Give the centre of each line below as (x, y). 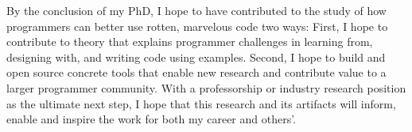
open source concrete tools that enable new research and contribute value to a (196, 72)
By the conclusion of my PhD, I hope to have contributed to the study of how (196, 10)
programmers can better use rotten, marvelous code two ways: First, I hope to (197, 26)
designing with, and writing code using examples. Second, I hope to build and (196, 57)
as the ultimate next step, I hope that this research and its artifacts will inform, (201, 103)
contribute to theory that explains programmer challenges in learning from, (190, 41)
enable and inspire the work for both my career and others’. (152, 119)
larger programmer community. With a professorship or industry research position (206, 87)
